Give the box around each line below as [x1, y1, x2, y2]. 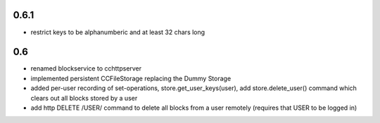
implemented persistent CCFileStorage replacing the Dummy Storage [30, 74, 232, 82]
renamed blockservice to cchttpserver [30, 64, 142, 73]
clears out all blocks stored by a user [30, 94, 138, 102]
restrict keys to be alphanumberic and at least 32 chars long [30, 28, 205, 36]
